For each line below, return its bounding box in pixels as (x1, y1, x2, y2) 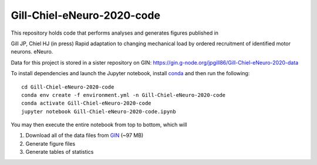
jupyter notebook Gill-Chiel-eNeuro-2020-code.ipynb (21, 108, 176, 115)
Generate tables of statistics (25, 149, 94, 156)
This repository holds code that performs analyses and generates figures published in (11, 29, 219, 36)
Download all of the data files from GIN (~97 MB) (25, 132, 144, 139)
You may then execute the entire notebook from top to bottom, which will (11, 121, 187, 129)
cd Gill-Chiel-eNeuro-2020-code (21, 83, 114, 90)
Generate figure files (25, 140, 76, 147)
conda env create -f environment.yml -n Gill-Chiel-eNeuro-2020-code (21, 92, 226, 98)
